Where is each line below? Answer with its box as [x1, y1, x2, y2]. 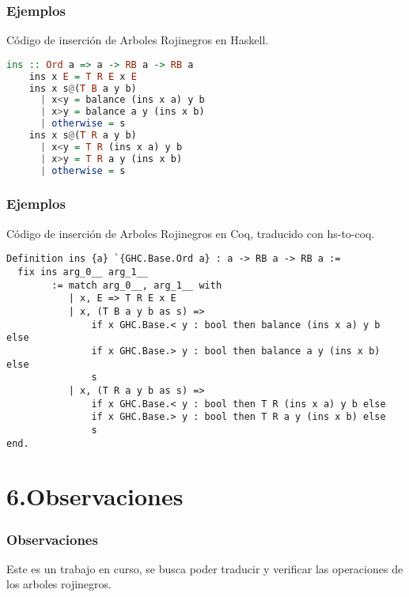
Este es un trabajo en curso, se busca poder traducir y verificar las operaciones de [6, 560, 403, 576]
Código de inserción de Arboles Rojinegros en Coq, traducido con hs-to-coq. [6, 225, 375, 241]
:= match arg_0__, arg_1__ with [51, 279, 222, 291]
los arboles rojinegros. [6, 576, 112, 592]
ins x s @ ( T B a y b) [28, 82, 137, 94]
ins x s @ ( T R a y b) [28, 130, 137, 142]
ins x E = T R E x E [28, 70, 137, 82]
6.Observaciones [6, 480, 184, 512]
